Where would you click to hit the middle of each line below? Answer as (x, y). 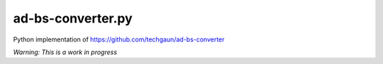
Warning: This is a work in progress (65, 52)
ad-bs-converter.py (73, 18)
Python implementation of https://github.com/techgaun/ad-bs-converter (119, 39)
